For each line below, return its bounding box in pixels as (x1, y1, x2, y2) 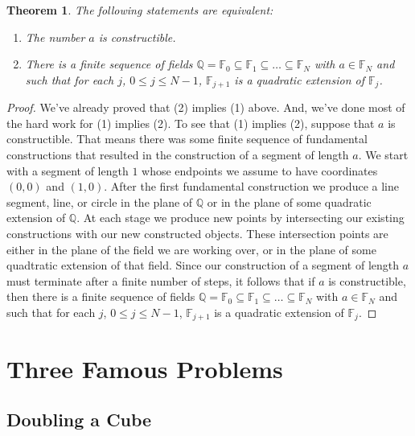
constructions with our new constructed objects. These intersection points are (6, 224, 388, 241)
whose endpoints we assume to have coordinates (142, 162, 378, 179)
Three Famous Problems (6, 352, 283, 385)
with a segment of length (6, 162, 129, 179)
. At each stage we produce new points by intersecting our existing (76, 209, 405, 226)
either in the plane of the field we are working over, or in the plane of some (6, 241, 376, 257)
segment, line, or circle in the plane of (6, 193, 193, 210)
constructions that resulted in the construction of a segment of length (6, 146, 349, 163)
